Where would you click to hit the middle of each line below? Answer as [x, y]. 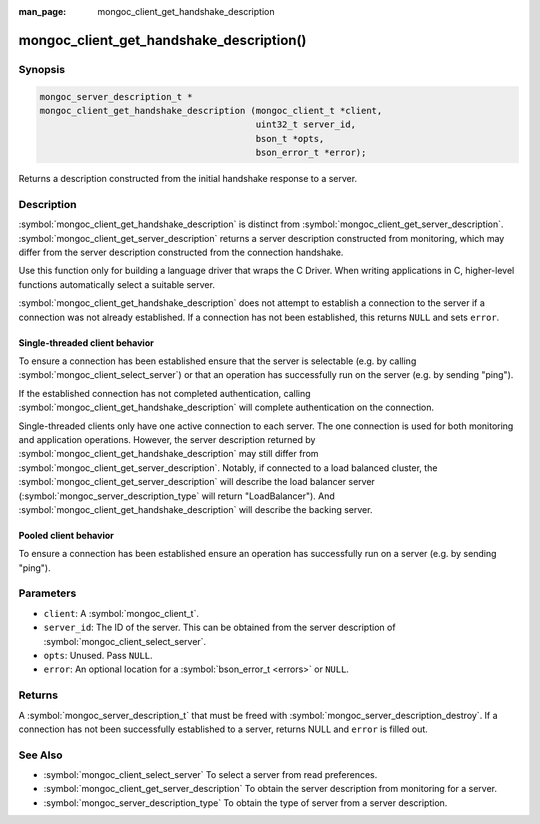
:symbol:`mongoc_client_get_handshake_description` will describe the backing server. [195, 509]
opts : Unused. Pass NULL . [98, 655]
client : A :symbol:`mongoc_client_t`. [121, 613]
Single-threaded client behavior [86, 342]
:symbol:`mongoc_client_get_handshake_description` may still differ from [168, 454]
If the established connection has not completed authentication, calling [164, 393]
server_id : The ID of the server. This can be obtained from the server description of [219, 627]
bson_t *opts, [290, 138]
